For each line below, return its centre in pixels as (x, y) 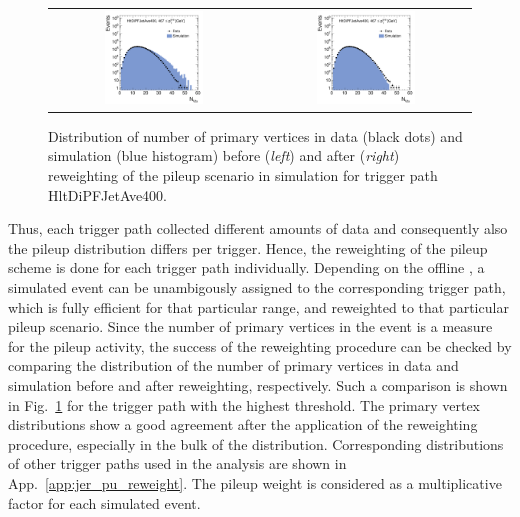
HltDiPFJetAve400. (108, 194)
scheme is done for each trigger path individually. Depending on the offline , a (246, 267)
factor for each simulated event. (104, 502)
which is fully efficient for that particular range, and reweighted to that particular (258, 306)
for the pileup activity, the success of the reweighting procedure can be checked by (260, 345)
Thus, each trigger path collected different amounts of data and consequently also (258, 228)
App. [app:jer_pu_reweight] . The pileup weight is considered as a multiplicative (255, 482)
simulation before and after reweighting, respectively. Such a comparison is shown (258, 385)
